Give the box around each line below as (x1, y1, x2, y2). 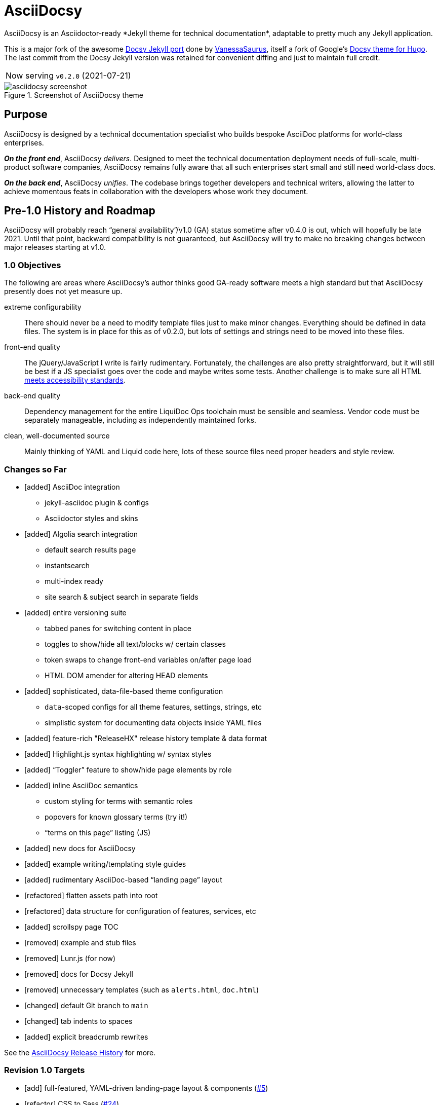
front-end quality (4, 343, 60, 352)
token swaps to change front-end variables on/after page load (45, 655, 252, 664)
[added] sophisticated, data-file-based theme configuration (24, 686, 223, 695)
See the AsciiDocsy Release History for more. (4, 1048, 156, 1057)
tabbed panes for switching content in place (45, 623, 191, 633)
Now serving (6, 70, 54, 81)
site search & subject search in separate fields (45, 592, 198, 601)
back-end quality (4, 391, 61, 400)
